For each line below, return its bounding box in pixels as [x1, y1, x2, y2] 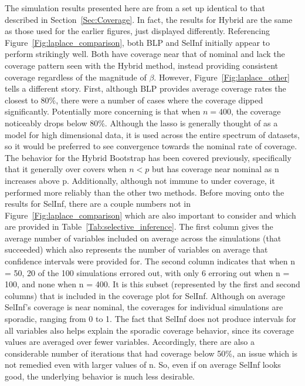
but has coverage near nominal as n [151, 163, 279, 175]
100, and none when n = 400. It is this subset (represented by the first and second [5, 278, 300, 290]
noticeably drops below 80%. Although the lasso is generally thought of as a [5, 116, 278, 129]
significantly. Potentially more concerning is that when [5, 105, 201, 118]
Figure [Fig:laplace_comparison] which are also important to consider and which [5, 209, 296, 221]
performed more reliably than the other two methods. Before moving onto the [5, 186, 284, 198]
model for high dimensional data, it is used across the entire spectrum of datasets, [5, 128, 300, 140]
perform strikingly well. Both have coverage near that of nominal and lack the [5, 48, 285, 60]
